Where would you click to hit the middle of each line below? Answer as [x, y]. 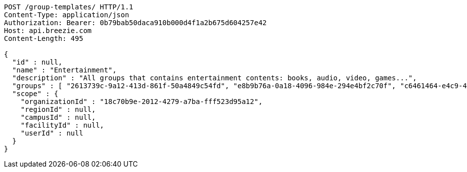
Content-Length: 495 [44, 38]
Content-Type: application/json [67, 15]
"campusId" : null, [58, 117]
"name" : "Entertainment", [64, 70]
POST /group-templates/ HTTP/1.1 [69, 7]
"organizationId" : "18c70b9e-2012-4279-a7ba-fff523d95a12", [141, 102]
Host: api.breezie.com [48, 31]
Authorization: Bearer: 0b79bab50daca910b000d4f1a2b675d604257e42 [136, 23]
